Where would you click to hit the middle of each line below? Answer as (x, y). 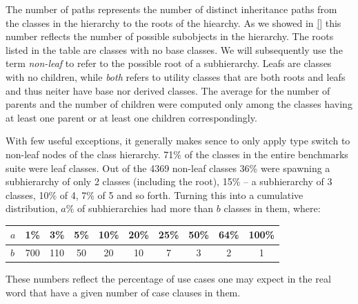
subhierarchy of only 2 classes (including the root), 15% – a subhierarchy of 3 (169, 181)
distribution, (32, 208)
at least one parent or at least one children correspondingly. (131, 117)
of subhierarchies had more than (146, 208)
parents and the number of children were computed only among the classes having (179, 104)
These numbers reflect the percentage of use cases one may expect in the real (168, 279)
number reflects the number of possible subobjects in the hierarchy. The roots (170, 36)
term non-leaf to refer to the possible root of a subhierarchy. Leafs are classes (169, 63)
